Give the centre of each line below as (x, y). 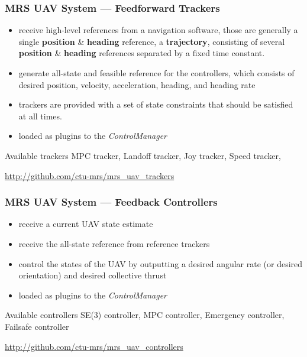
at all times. (40, 116)
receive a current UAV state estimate (86, 224)
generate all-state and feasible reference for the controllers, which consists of (156, 73)
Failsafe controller (37, 326)
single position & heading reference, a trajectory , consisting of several (152, 41)
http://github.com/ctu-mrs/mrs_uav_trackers (90, 175)
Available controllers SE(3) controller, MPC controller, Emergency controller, (145, 315)
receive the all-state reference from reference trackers (114, 243)
